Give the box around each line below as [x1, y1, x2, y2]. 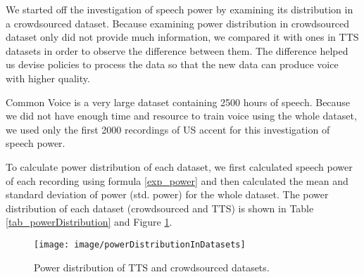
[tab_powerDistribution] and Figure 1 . [6, 214, 172, 229]
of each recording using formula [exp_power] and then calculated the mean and [6, 173, 349, 188]
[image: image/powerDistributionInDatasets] [34, 239, 246, 250]
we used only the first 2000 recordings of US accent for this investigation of [6, 122, 330, 136]
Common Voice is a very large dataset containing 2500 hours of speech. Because [6, 94, 351, 109]
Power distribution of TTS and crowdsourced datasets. [34, 259, 270, 274]
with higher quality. [6, 70, 90, 85]
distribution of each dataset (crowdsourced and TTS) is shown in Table [6, 200, 314, 215]
